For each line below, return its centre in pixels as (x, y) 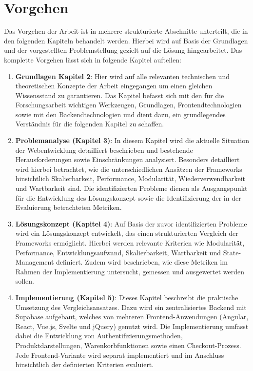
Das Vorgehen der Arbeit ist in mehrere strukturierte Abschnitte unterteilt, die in (126, 31)
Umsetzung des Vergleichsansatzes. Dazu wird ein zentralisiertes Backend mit (131, 307)
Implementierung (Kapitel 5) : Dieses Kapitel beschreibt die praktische (127, 297)
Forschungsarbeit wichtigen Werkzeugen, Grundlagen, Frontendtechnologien (128, 105)
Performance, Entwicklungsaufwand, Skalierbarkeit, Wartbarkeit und (118, 252)
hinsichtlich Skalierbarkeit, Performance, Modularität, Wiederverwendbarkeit (130, 178)
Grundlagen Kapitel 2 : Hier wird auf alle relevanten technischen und (122, 76)
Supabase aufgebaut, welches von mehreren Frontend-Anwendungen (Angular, (132, 317)
